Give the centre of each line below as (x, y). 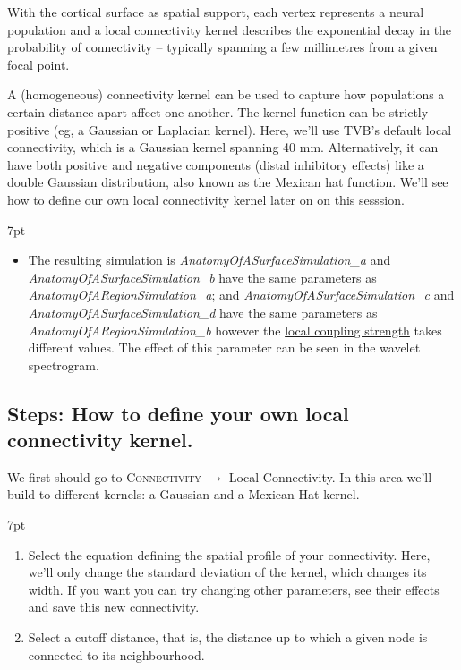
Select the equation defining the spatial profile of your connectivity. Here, (229, 554)
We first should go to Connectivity (104, 476)
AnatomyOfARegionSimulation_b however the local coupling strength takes (235, 330)
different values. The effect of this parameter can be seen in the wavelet (224, 348)
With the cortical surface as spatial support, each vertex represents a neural (216, 12)
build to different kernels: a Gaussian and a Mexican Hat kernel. (184, 494)
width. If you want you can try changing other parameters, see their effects (234, 589)
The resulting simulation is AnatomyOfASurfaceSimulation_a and (209, 260)
